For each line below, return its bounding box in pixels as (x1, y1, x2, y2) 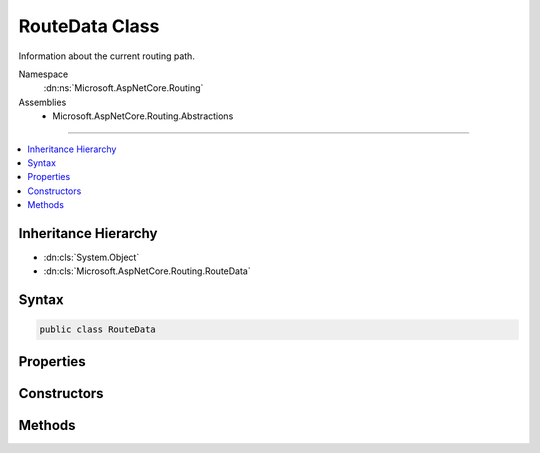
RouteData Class (18, 15, 160, 37)
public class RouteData (39, 324, 157, 335)
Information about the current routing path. (18, 50, 195, 62)
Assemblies (18, 96, 67, 108)
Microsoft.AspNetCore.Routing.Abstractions (52, 110, 234, 122)
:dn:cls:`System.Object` (43, 251, 140, 263)
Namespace (18, 68, 69, 80)
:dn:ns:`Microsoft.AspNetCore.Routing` (43, 82, 204, 94)
